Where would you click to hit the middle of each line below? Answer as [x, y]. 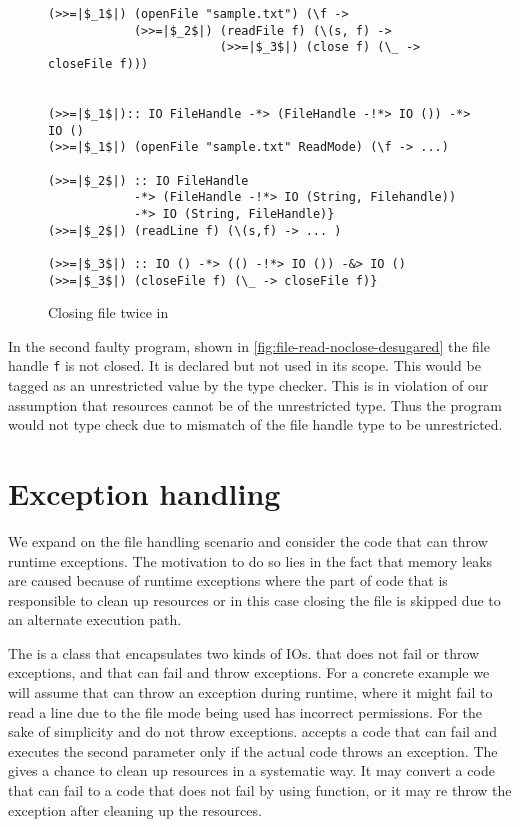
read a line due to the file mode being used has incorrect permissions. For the [245, 711]
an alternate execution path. [95, 619]
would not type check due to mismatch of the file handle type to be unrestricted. [255, 424]
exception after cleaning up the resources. [135, 809]
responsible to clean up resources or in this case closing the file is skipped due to [254, 599]
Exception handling [144, 492]
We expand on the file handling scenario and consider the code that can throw [248, 540]
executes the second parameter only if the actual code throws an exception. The [253, 750]
